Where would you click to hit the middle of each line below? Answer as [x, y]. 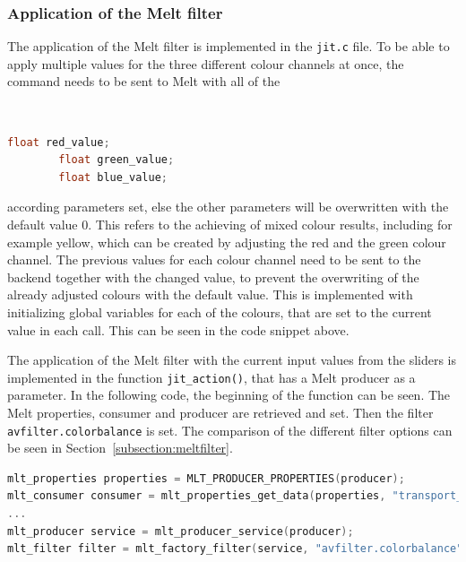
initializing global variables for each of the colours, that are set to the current [220, 312]
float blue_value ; [113, 177]
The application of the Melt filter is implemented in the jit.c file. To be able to [229, 46]
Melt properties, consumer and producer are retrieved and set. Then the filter [220, 413]
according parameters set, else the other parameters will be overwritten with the [228, 207]
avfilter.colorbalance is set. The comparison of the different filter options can [230, 430]
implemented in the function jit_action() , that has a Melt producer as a [211, 377]
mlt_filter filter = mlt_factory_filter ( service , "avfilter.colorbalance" [235, 549]
